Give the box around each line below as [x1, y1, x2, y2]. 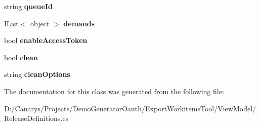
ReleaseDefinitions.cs [4, 113, 68, 123]
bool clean [4, 52, 38, 62]
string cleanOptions [4, 69, 70, 79]
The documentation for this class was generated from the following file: [4, 86, 224, 96]
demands [63, 18, 95, 28]
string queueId [4, 1, 53, 11]
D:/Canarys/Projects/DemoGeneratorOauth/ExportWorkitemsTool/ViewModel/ [4, 103, 256, 113]
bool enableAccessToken [4, 35, 88, 46]
